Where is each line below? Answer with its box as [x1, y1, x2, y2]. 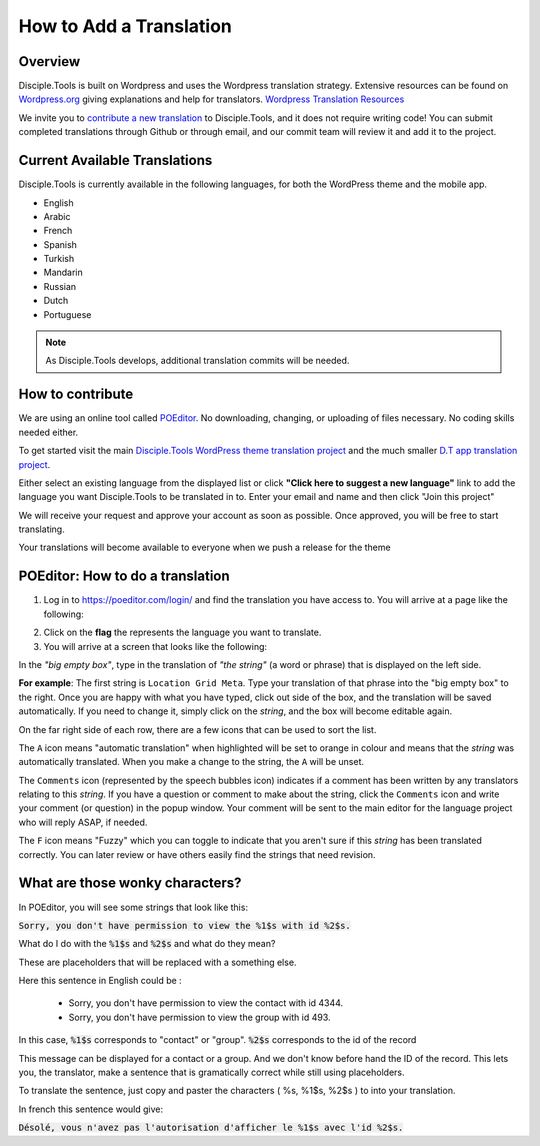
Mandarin [43, 266, 84, 279]
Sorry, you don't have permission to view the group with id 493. [68, 1011, 331, 1023]
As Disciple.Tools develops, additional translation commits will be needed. [45, 355, 350, 367]
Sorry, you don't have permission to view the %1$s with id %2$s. [18, 920, 352, 931]
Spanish [43, 238, 77, 250]
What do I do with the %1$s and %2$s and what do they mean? [18, 938, 276, 950]
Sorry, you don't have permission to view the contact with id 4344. [68, 997, 344, 1009]
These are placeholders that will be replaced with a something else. [18, 956, 297, 968]
